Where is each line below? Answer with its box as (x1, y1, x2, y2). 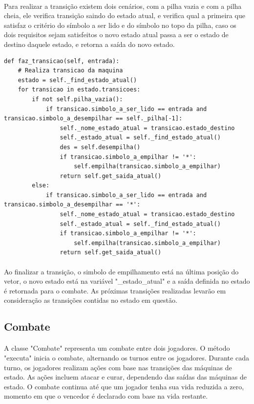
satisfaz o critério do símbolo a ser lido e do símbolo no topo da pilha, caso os (4, 20, 236, 30)
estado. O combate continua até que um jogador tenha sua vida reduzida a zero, (4, 381, 244, 391)
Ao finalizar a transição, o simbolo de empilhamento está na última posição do (4, 266, 239, 276)
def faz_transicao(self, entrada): (4, 57, 120, 65)
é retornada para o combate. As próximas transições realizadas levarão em (4, 285, 226, 295)
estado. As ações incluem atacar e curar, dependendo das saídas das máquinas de (4, 372, 247, 382)
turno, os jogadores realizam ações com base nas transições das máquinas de (4, 362, 232, 372)
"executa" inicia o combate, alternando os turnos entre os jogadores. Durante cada (4, 352, 249, 362)
